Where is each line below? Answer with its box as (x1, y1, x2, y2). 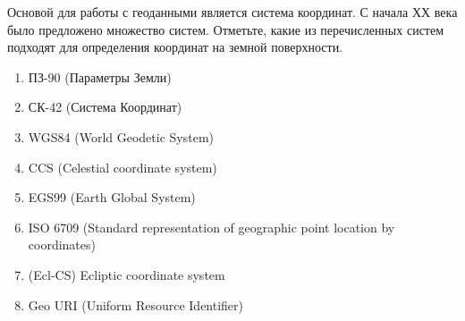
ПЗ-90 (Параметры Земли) (28, 67, 172, 86)
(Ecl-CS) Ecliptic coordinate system (28, 265, 225, 283)
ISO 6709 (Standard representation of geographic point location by (28, 217, 395, 236)
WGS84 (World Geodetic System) (28, 127, 215, 146)
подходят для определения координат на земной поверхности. (7, 38, 343, 56)
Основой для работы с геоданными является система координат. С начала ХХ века (7, 3, 458, 21)
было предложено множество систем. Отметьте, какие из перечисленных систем (7, 20, 444, 38)
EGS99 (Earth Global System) (28, 188, 196, 207)
